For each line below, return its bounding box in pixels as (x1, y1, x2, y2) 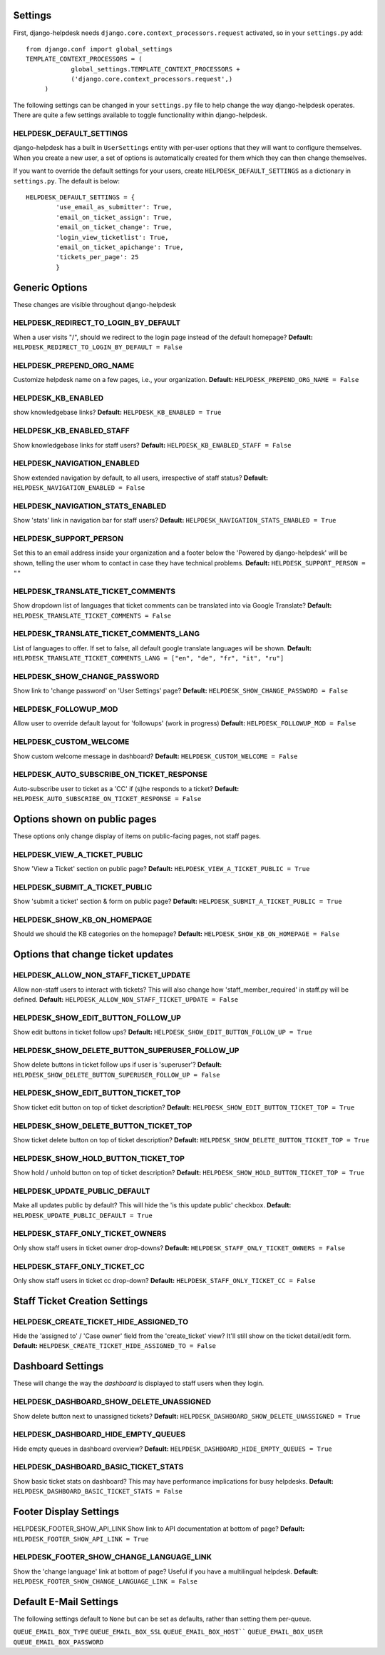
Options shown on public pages (13, 813, 157, 825)
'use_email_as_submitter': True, (56, 203, 173, 211)
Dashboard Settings (13, 1360, 104, 1372)
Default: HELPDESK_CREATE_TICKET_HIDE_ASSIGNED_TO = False (13, 1342, 217, 1350)
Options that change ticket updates (13, 948, 174, 960)
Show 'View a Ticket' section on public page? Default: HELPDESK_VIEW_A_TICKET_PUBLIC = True (13, 865, 310, 873)
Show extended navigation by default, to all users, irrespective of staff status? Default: (13, 473, 269, 482)
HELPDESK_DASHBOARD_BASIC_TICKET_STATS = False (13, 1487, 183, 1496)
